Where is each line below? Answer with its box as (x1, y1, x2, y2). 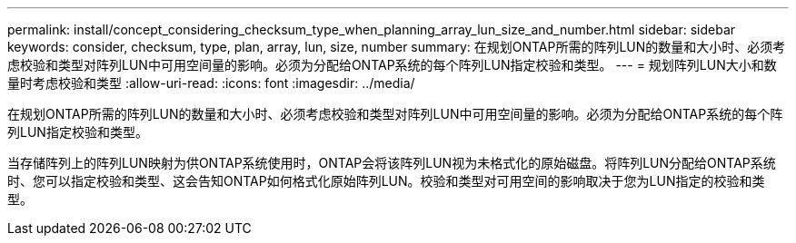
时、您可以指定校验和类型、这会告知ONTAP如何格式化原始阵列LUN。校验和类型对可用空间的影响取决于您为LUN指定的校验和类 (7, 173, 765, 189)
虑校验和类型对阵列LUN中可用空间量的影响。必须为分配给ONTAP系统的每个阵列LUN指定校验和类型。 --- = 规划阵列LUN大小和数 (7, 57, 777, 73)
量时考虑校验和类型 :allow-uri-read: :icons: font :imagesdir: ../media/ (7, 75, 415, 91)
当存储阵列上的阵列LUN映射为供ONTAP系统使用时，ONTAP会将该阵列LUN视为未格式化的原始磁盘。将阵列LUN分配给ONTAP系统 (7, 155, 776, 170)
